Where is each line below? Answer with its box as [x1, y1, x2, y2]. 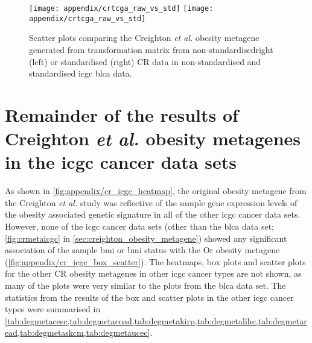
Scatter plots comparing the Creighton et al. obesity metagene [29, 31, 259, 44]
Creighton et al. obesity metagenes [5, 126, 301, 151]
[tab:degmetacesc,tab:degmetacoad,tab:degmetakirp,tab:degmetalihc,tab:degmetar [5, 314, 307, 327]
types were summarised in [5, 303, 101, 315]
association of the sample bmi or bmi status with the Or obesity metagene [5, 244, 280, 256]
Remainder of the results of [5, 102, 238, 127]
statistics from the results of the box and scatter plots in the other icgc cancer [5, 291, 294, 303]
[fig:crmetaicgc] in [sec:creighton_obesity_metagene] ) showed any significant [5, 231, 287, 244]
